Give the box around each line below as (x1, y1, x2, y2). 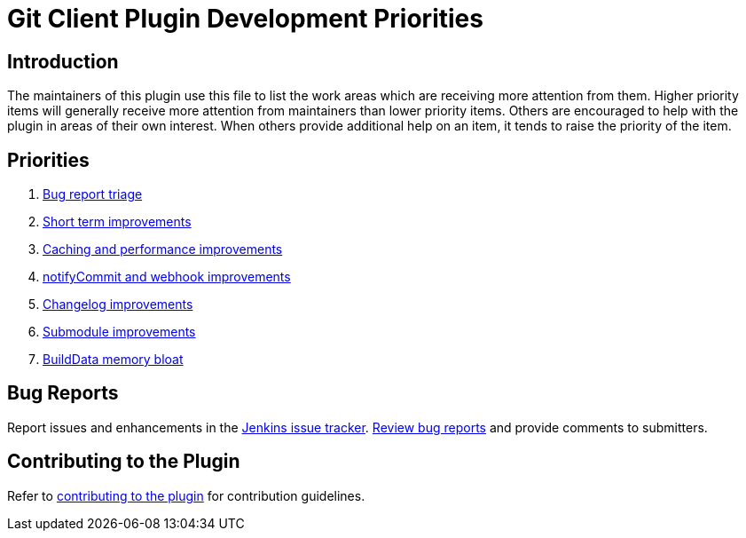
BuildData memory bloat (43, 352, 184, 368)
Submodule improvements (43, 324, 196, 340)
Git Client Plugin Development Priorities (7, 4, 483, 34)
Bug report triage (43, 186, 143, 202)
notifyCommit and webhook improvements (43, 269, 291, 285)
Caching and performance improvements (43, 241, 283, 257)
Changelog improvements (43, 297, 193, 313)
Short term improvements (43, 214, 192, 230)
